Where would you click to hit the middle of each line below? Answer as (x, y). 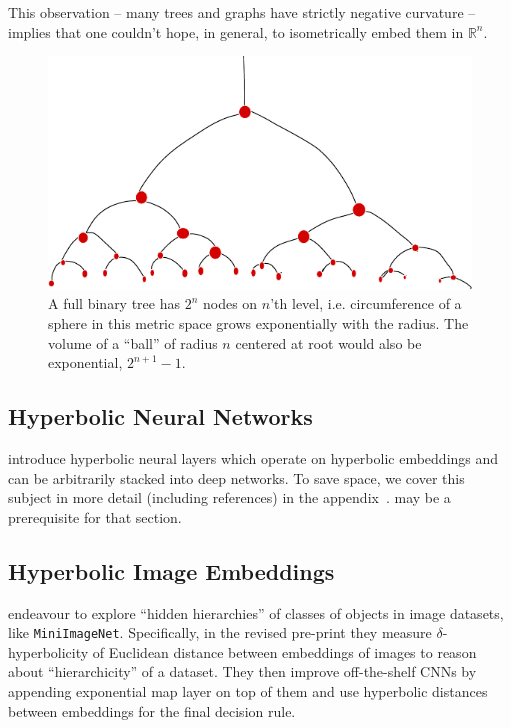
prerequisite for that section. (95, 516)
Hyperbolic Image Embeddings (171, 570)
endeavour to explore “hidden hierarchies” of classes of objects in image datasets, (256, 612)
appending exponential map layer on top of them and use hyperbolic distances (248, 691)
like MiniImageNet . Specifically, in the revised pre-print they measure (220, 632)
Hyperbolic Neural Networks (160, 416)
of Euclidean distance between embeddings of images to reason (284, 651)
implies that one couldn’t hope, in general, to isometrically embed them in (236, 31)
